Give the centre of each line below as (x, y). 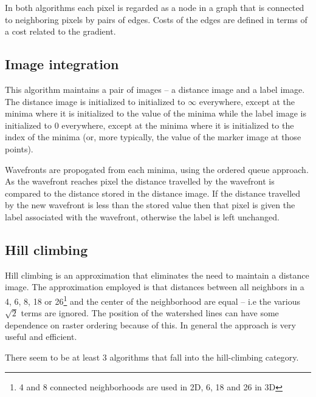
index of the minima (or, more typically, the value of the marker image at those (153, 137)
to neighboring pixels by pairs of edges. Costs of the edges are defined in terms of (156, 19)
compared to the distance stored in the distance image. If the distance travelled (153, 193)
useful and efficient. (41, 337)
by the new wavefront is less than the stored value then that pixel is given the (150, 205)
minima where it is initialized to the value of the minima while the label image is (156, 113)
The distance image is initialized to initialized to (95, 101)
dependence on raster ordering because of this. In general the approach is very (150, 324)
